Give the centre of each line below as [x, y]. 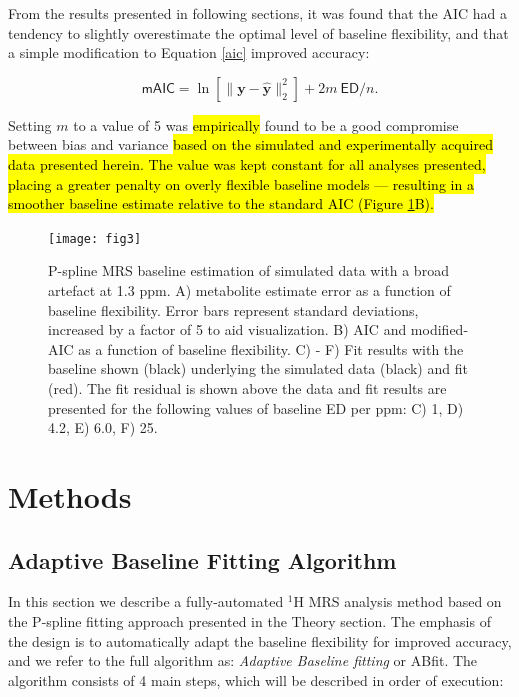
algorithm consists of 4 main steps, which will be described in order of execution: [256, 679]
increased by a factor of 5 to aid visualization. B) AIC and [227, 329]
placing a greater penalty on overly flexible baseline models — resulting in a [241, 183]
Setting [30, 124]
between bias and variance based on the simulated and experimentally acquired [250, 144]
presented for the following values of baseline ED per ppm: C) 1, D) [256, 407]
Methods [70, 495]
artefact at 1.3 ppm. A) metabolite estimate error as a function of [249, 290]
